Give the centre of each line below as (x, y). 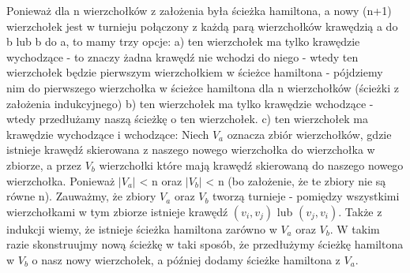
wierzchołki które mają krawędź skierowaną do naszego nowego (251, 165)
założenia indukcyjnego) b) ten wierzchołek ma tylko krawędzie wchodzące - (190, 103)
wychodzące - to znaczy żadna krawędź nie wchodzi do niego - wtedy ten (182, 56)
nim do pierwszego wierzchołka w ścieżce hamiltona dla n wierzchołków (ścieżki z (203, 87)
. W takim (355, 228)
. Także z (360, 211)
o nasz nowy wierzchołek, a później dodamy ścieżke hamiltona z (186, 259)
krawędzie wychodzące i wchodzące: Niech (108, 134)
